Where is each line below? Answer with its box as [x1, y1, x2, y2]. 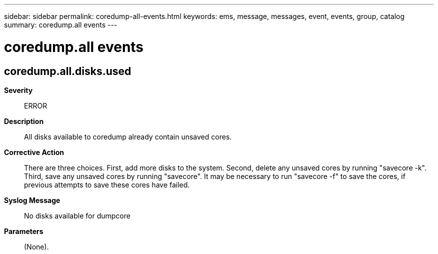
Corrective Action [4, 147, 64, 156]
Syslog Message [4, 195, 60, 204]
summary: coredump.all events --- [4, 20, 117, 29]
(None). [24, 242, 49, 251]
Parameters [4, 226, 43, 235]
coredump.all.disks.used [4, 64, 131, 77]
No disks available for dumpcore [24, 211, 130, 220]
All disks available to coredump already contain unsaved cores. [24, 132, 232, 141]
